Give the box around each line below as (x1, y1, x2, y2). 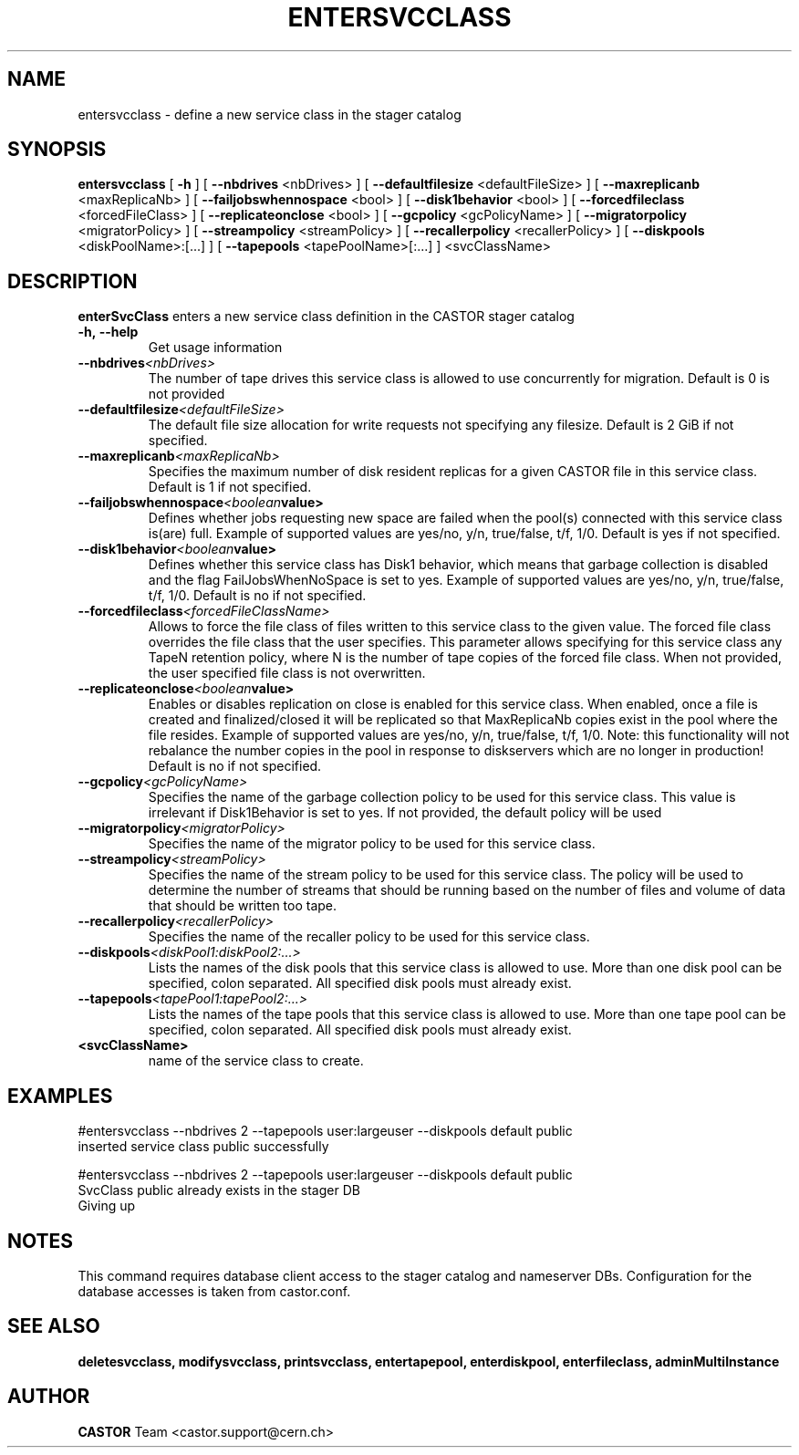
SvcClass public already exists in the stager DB (78, 1182, 360, 1199)
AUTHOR (7, 1385, 90, 1408)
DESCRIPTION (7, 269, 138, 293)
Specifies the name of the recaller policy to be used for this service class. (148, 929, 590, 945)
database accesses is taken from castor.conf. (78, 1283, 351, 1299)
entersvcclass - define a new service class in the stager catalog (78, 106, 462, 122)
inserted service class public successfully (78, 1138, 329, 1155)
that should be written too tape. (148, 898, 337, 914)
